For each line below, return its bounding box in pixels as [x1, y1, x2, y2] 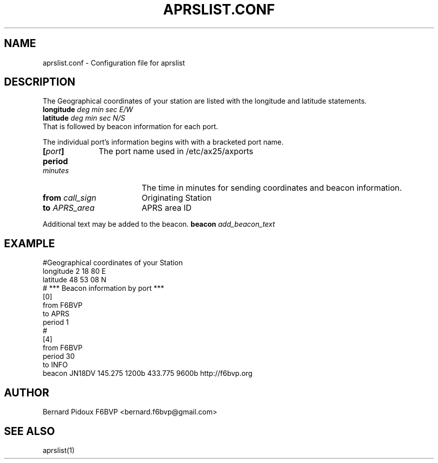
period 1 [42, 318, 69, 327]
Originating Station [141, 193, 212, 203]
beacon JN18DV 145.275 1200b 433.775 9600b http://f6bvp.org [42, 369, 252, 378]
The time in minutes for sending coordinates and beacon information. [141, 183, 402, 193]
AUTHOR [4, 386, 49, 399]
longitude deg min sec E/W [42, 105, 133, 114]
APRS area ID [141, 203, 192, 213]
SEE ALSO [4, 424, 55, 437]
